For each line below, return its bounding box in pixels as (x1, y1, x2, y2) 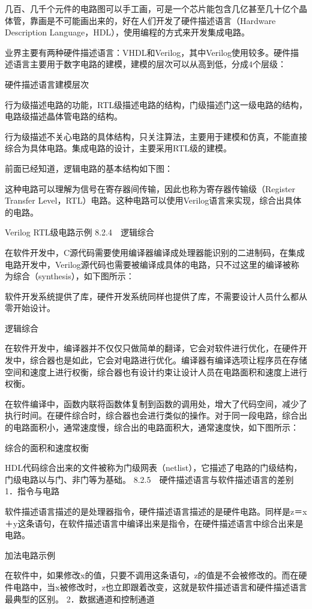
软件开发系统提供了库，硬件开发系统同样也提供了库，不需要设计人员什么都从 (5, 289, 307, 302)
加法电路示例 (5, 548, 55, 561)
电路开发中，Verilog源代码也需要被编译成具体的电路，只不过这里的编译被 (5, 258, 291, 270)
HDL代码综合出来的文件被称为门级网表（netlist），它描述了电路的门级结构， (5, 461, 302, 474)
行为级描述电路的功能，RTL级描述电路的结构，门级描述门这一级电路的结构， (5, 98, 307, 111)
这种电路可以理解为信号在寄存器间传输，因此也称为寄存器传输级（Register (5, 182, 296, 195)
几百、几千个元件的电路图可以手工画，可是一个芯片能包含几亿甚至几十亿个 (5, 2, 299, 14)
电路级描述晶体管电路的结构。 (5, 110, 122, 123)
